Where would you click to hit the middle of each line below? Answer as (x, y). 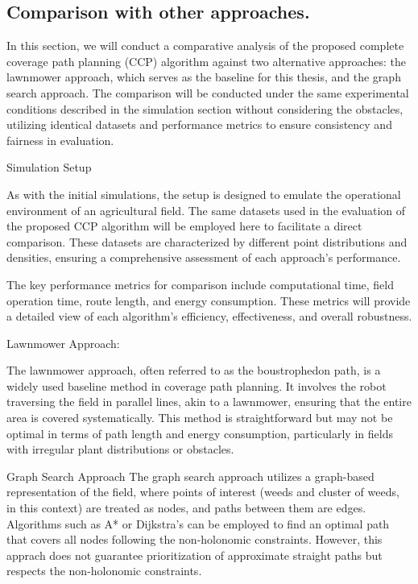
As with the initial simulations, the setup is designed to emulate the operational (204, 194)
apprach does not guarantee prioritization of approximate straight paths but (195, 555)
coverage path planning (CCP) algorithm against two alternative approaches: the (206, 61)
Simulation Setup (49, 167)
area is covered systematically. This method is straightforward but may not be (200, 418)
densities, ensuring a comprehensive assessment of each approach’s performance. (204, 257)
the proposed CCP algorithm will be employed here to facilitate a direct (184, 226)
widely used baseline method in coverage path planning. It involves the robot (197, 385)
